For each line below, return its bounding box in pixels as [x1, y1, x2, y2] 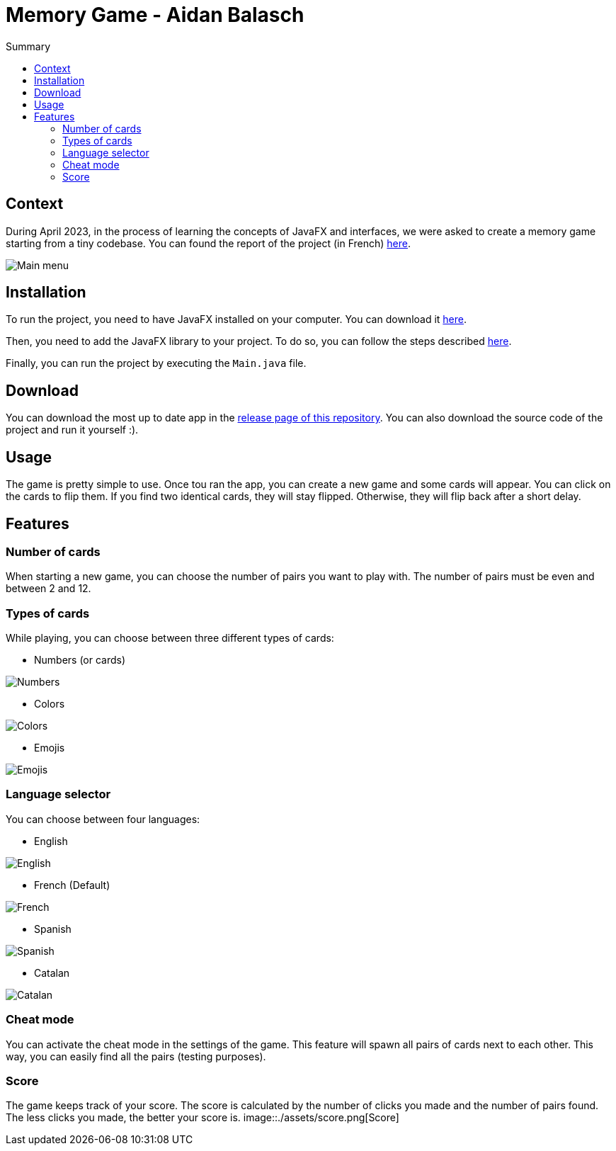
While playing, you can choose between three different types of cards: [6, 632, 334, 645]
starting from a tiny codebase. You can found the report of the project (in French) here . [6, 237, 411, 249]
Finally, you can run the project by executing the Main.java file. [6, 357, 307, 370]
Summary [6, 40, 51, 52]
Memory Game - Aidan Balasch [6, 3, 304, 27]
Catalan [34, 966, 70, 979]
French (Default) [34, 878, 110, 891]
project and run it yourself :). [6, 424, 139, 436]
